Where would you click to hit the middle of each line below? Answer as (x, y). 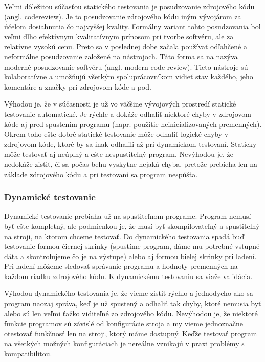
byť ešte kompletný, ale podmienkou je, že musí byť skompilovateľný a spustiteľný (132, 226)
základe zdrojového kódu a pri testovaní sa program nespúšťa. (101, 174)
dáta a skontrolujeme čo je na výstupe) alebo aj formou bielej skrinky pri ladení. (130, 256)
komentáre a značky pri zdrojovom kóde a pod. (78, 86)
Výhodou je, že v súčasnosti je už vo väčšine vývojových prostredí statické (120, 104)
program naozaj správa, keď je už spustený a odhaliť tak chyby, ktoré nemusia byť (133, 303)
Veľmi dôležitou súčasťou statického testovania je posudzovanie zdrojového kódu (129, 6)
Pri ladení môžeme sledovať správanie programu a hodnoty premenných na (121, 266)
